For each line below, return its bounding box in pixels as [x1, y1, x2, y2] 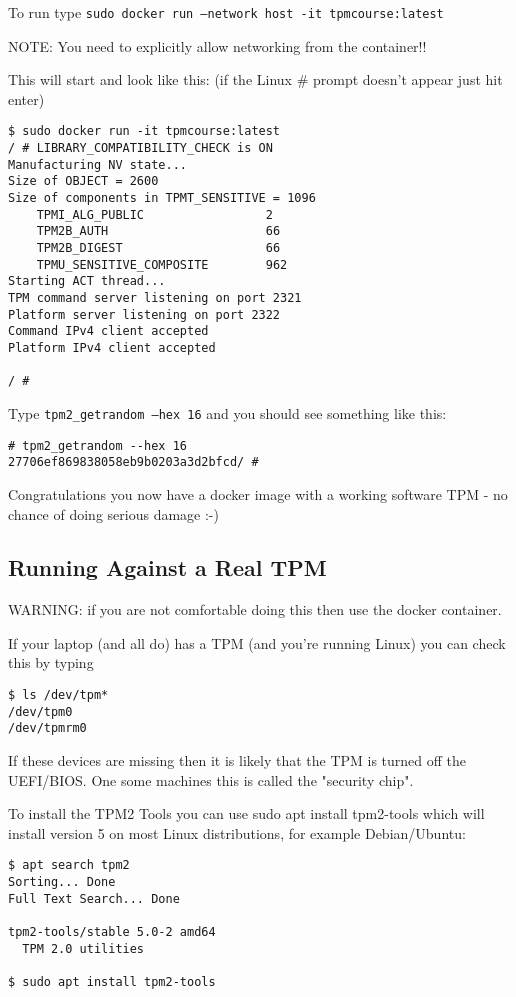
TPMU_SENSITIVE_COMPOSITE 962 [36, 257, 288, 272]
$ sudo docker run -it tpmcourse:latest [8, 124, 281, 139]
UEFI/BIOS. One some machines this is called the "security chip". [8, 769, 414, 790]
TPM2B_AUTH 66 [36, 224, 281, 239]
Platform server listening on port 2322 [8, 307, 281, 322]
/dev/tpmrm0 [8, 721, 87, 736]
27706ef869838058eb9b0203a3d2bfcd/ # [8, 455, 259, 470]
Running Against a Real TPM [8, 552, 327, 583]
